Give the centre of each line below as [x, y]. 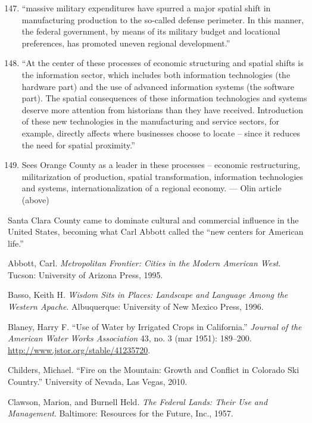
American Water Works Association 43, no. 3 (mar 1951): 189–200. [130, 338]
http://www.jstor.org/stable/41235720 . [79, 349]
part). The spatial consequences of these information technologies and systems [164, 98]
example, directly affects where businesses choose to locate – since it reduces [161, 133]
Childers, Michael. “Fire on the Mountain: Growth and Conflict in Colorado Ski [154, 370]
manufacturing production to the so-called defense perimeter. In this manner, [163, 19]
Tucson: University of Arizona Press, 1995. [85, 274]
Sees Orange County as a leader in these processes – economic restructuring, [161, 165]
